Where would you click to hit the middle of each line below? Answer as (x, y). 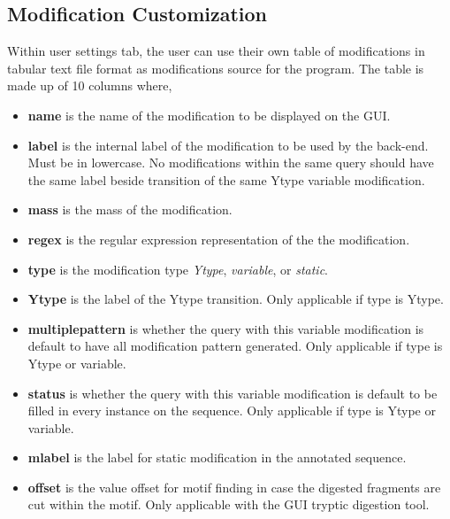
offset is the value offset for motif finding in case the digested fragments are (234, 487)
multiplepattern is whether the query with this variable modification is (226, 328)
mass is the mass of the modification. (130, 209)
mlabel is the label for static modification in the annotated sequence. (217, 457)
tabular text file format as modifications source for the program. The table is (216, 68)
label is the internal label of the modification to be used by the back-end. (228, 145)
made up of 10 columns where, (90, 85)
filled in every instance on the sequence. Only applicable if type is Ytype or (232, 411)
